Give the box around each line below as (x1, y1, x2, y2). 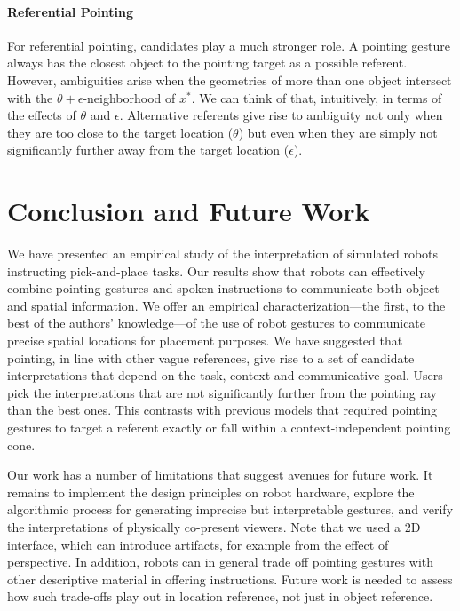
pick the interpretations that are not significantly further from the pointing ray (7, 383, 437, 401)
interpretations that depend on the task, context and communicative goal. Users (7, 366, 443, 385)
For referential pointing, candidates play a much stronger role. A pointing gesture (7, 36, 450, 54)
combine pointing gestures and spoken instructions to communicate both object (7, 279, 440, 298)
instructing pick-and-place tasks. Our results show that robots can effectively (7, 261, 425, 280)
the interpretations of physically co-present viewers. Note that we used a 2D (7, 517, 421, 536)
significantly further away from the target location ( (7, 140, 289, 159)
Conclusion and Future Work (7, 193, 370, 229)
